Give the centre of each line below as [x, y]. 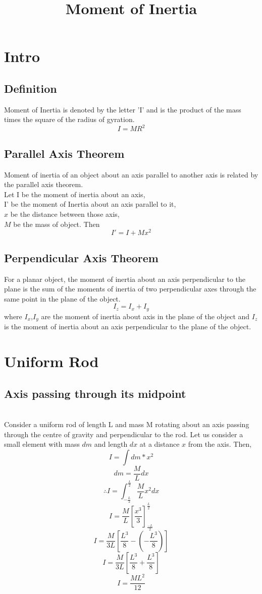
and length [111, 444]
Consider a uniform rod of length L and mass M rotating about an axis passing [127, 424]
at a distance [160, 444]
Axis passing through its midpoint [95, 393]
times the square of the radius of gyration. [69, 119]
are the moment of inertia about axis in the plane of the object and [145, 316]
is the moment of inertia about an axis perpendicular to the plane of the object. [128, 326]
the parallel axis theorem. [44, 184]
